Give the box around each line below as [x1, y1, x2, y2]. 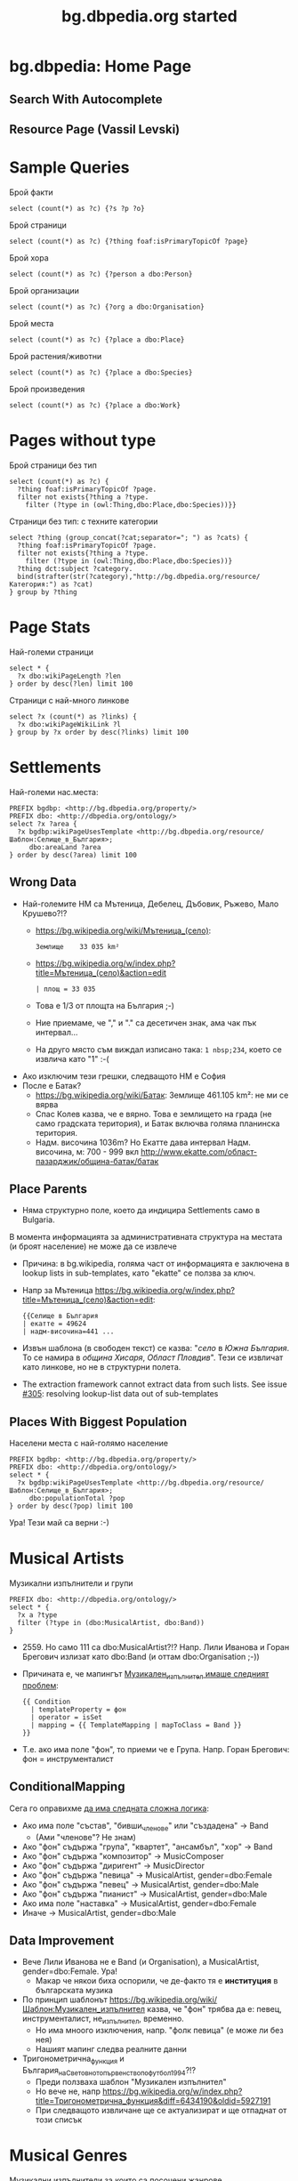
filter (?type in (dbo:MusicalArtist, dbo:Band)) [17, 1619, 205, 1628]
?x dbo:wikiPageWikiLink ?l [17, 720, 122, 728]
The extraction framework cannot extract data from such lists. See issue [21, 1379, 287, 1389]
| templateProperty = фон [30, 1705, 126, 1714]
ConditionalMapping [9, 1779, 125, 1794]
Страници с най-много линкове [9, 695, 130, 705]
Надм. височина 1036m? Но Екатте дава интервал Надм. [35, 1137, 252, 1147]
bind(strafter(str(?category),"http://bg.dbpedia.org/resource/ [17, 572, 261, 581]
